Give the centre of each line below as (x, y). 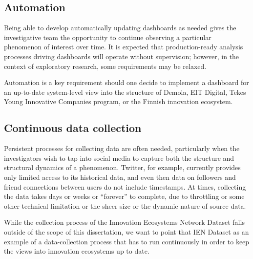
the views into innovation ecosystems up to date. (77, 251)
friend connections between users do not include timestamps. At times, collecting (125, 186)
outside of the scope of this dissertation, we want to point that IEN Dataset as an (126, 231)
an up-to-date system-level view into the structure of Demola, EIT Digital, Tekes (125, 92)
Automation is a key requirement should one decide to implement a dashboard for (126, 82)
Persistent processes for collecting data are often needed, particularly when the (122, 148)
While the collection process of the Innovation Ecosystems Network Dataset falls (124, 222)
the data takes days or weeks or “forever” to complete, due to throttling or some (124, 196)
